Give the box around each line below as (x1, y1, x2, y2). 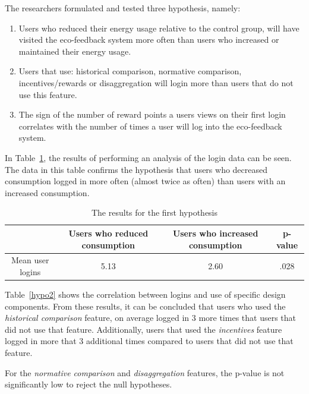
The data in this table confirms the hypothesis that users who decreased (5, 163, 268, 175)
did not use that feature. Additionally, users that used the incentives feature (5, 323, 282, 335)
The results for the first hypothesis (91, 206, 218, 219)
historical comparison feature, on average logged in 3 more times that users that (5, 311, 297, 324)
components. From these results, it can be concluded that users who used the (5, 300, 286, 312)
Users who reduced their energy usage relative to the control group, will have (18, 21, 299, 34)
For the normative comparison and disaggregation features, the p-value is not (5, 366, 285, 379)
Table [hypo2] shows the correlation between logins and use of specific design (5, 288, 286, 301)
